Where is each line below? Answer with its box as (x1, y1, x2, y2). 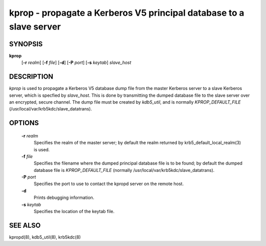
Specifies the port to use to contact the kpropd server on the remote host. (33, 181, 184, 187)
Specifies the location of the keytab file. (33, 209, 115, 215)
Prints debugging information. (33, 194, 95, 201)
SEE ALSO (9, 221, 41, 229)
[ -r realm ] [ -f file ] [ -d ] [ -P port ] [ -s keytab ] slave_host (21, 59, 132, 66)
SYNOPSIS (9, 40, 43, 48)
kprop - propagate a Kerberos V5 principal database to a (9, 7, 245, 18)
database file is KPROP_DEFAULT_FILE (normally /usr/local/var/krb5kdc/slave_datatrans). (33, 167, 215, 173)
